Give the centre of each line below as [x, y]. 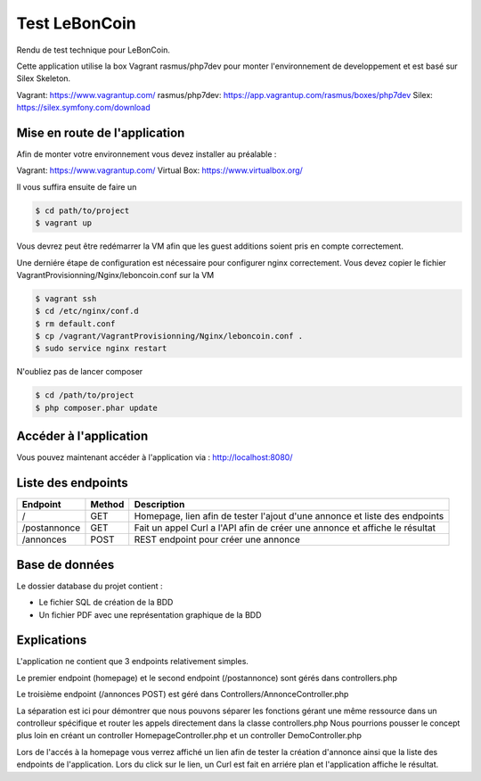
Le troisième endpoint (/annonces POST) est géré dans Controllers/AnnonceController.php [183, 695]
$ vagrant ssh [66, 298]
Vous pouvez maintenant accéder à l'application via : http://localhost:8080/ [155, 457]
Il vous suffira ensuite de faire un [77, 186]
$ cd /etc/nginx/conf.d [87, 311]
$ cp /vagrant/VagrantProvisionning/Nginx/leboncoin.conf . [169, 336]
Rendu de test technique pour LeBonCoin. [94, 50]
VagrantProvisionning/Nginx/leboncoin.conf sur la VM [115, 275]
